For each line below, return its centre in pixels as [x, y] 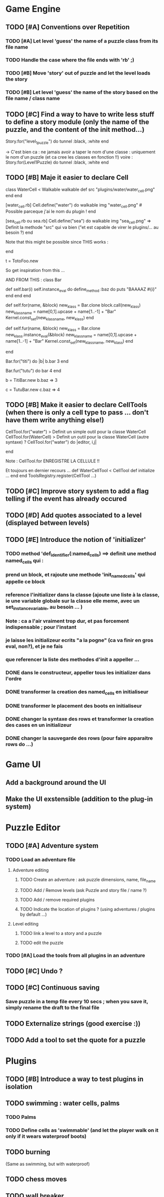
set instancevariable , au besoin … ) [44, 608]
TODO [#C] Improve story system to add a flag [77, 491]
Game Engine [33, 9]
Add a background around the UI [56, 782]
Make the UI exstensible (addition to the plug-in [79, 799]
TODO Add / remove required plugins [57, 900]
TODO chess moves [36, 1179]
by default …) [33, 914]
